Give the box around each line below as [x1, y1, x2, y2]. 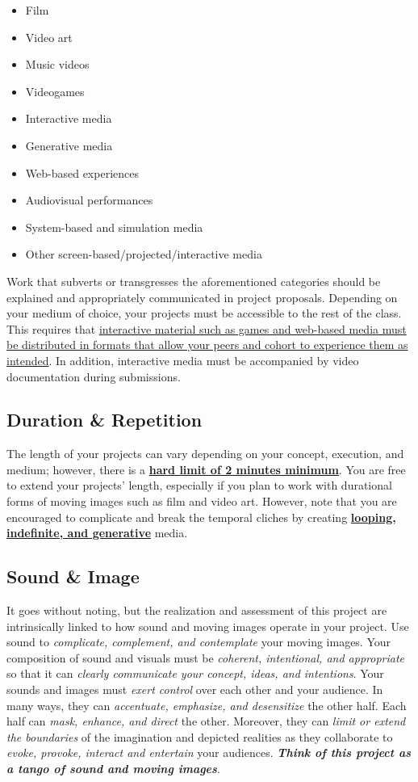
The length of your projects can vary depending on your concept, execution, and [6, 445, 404, 462]
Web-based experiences [25, 164, 139, 181]
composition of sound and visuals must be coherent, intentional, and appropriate [6, 649, 405, 666]
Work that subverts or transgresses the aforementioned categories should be [6, 272, 381, 289]
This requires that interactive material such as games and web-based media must [6, 320, 407, 337]
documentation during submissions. [6, 368, 181, 385]
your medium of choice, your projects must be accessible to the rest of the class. [6, 305, 402, 322]
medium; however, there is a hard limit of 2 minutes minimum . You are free [6, 460, 406, 477]
